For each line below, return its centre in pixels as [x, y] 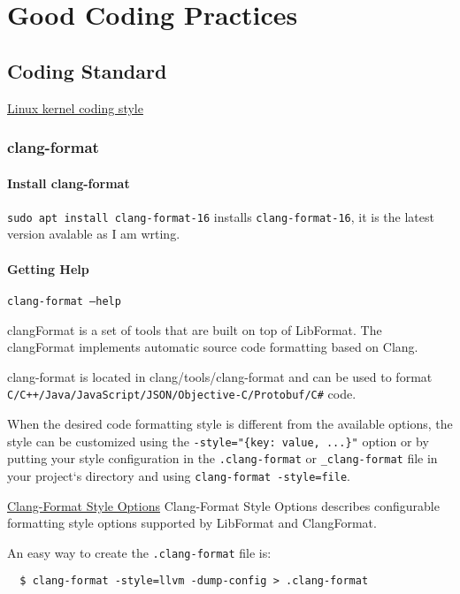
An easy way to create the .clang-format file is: [139, 552]
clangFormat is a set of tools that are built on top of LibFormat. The [195, 329]
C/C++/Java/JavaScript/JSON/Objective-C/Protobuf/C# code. [182, 394]
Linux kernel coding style [75, 107]
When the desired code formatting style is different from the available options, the [230, 423]
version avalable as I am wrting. [94, 234]
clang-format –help [64, 301]
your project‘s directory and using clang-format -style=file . [179, 475]
